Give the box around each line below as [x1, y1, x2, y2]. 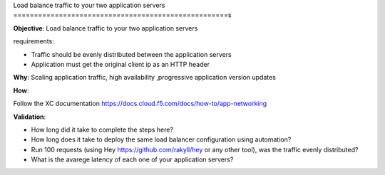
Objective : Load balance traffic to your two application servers [13, 23, 198, 32]
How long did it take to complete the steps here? [31, 125, 174, 134]
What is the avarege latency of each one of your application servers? [31, 155, 234, 164]
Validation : [13, 112, 46, 121]
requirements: [13, 37, 55, 46]
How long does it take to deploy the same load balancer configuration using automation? [31, 135, 292, 144]
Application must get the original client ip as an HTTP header [31, 60, 210, 68]
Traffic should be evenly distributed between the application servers [31, 50, 232, 58]
